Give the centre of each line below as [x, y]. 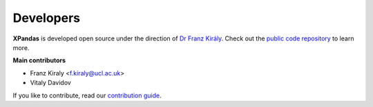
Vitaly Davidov [51, 83]
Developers [47, 18]
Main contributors [39, 60]
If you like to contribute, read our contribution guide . [87, 95]
